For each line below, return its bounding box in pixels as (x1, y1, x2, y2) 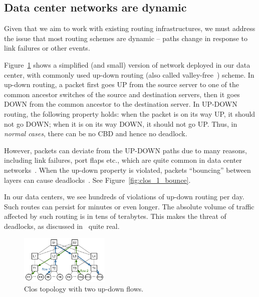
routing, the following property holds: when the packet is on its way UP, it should (4, 108, 255, 119)
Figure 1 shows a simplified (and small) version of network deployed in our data (4, 59, 250, 70)
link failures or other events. (4, 43, 90, 53)
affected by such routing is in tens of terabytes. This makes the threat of (4, 211, 226, 221)
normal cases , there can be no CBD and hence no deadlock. (4, 128, 187, 139)
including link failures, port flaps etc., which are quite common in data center (4, 155, 242, 165)
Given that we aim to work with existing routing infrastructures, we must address (4, 23, 255, 34)
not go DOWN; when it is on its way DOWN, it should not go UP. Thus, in (4, 118, 237, 129)
